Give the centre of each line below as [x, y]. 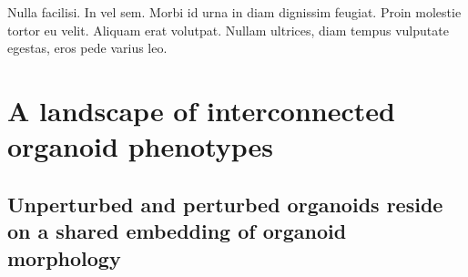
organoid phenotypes [141, 146]
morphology [64, 257]
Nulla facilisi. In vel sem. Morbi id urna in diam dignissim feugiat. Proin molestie [234, 12]
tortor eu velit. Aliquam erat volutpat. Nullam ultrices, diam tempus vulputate [228, 30]
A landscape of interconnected [201, 110]
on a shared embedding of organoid [177, 231]
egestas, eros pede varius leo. [87, 48]
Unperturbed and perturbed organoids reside [225, 204]
